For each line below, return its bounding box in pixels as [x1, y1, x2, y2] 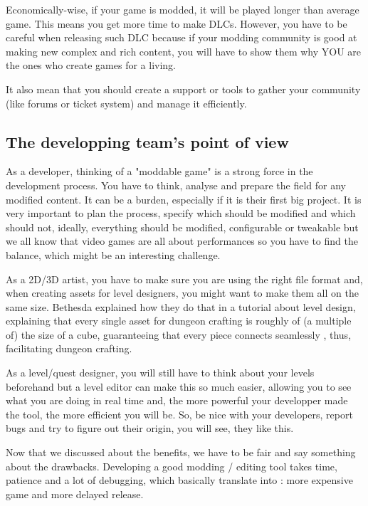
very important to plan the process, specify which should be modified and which [6, 206, 356, 221]
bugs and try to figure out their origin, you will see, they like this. [6, 421, 294, 436]
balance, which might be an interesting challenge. [6, 247, 221, 262]
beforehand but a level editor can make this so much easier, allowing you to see [6, 379, 352, 394]
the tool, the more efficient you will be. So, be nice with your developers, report [6, 406, 353, 421]
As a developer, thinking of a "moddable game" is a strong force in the [6, 164, 313, 179]
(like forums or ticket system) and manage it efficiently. [6, 95, 247, 110]
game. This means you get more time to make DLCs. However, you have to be [6, 16, 347, 31]
